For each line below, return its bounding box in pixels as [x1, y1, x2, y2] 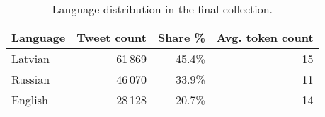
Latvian [11, 50, 50, 67]
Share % [157, 29, 205, 45]
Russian [11, 71, 50, 87]
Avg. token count [216, 29, 314, 45]
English [11, 91, 48, 108]
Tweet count [76, 29, 147, 45]
